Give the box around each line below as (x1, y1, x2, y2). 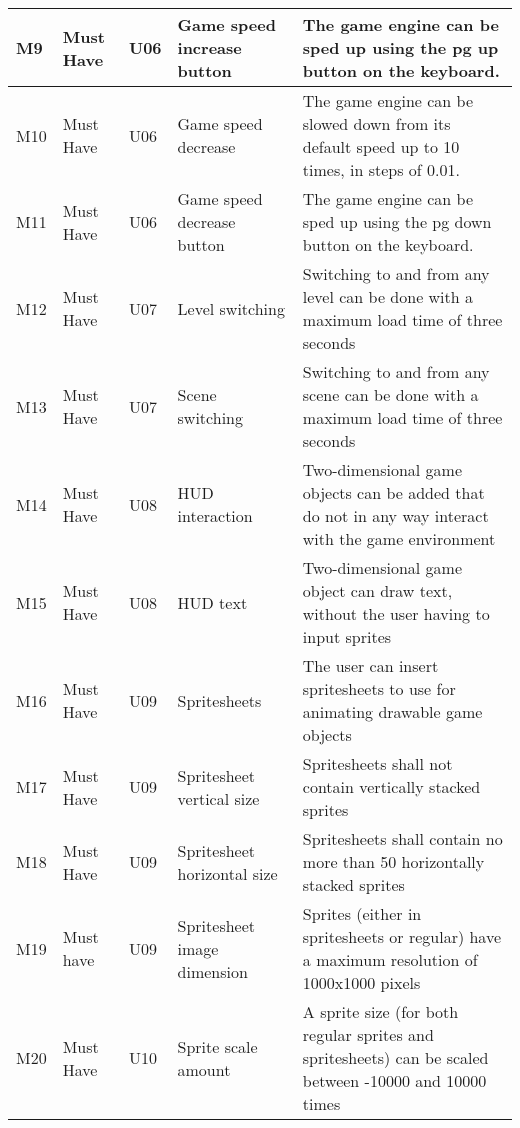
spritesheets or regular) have (302, 925, 502, 948)
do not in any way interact (302, 504, 489, 527)
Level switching (177, 296, 285, 320)
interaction (177, 504, 253, 527)
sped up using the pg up (302, 36, 499, 59)
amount (177, 1057, 231, 1081)
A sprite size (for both (302, 1000, 459, 1023)
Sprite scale (177, 1034, 258, 1058)
